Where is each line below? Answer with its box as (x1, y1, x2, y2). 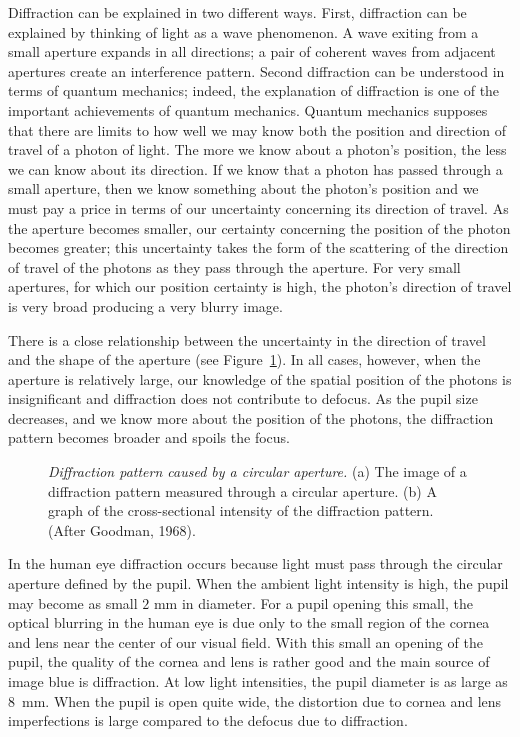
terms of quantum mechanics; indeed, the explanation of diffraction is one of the (8, 80, 500, 101)
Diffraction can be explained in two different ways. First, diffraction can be (8, 2, 467, 22)
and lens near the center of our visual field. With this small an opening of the (8, 631, 483, 652)
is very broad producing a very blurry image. (8, 295, 283, 316)
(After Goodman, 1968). (48, 519, 196, 540)
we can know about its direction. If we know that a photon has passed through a (8, 158, 503, 179)
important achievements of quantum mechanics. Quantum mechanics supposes (8, 99, 488, 120)
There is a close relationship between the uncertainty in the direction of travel (8, 329, 486, 350)
